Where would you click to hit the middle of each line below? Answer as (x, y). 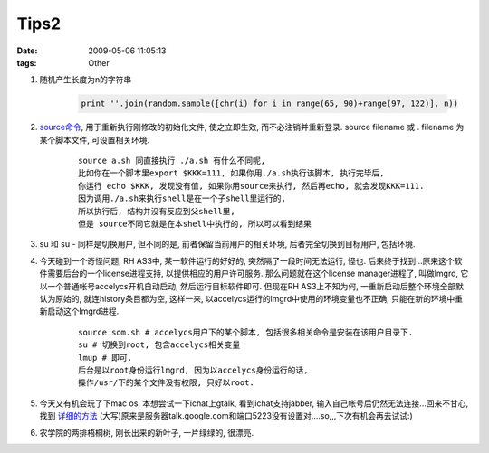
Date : (27, 51)
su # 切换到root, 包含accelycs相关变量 (159, 345)
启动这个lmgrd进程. (83, 311)
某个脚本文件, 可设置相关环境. (95, 139)
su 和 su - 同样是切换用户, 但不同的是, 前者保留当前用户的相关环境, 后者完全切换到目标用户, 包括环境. (227, 244)
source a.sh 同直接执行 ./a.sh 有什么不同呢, (172, 161)
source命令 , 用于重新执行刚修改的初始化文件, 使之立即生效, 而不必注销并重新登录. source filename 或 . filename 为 (252, 127)
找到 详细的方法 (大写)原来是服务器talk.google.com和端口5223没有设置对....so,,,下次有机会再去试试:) (226, 416)
